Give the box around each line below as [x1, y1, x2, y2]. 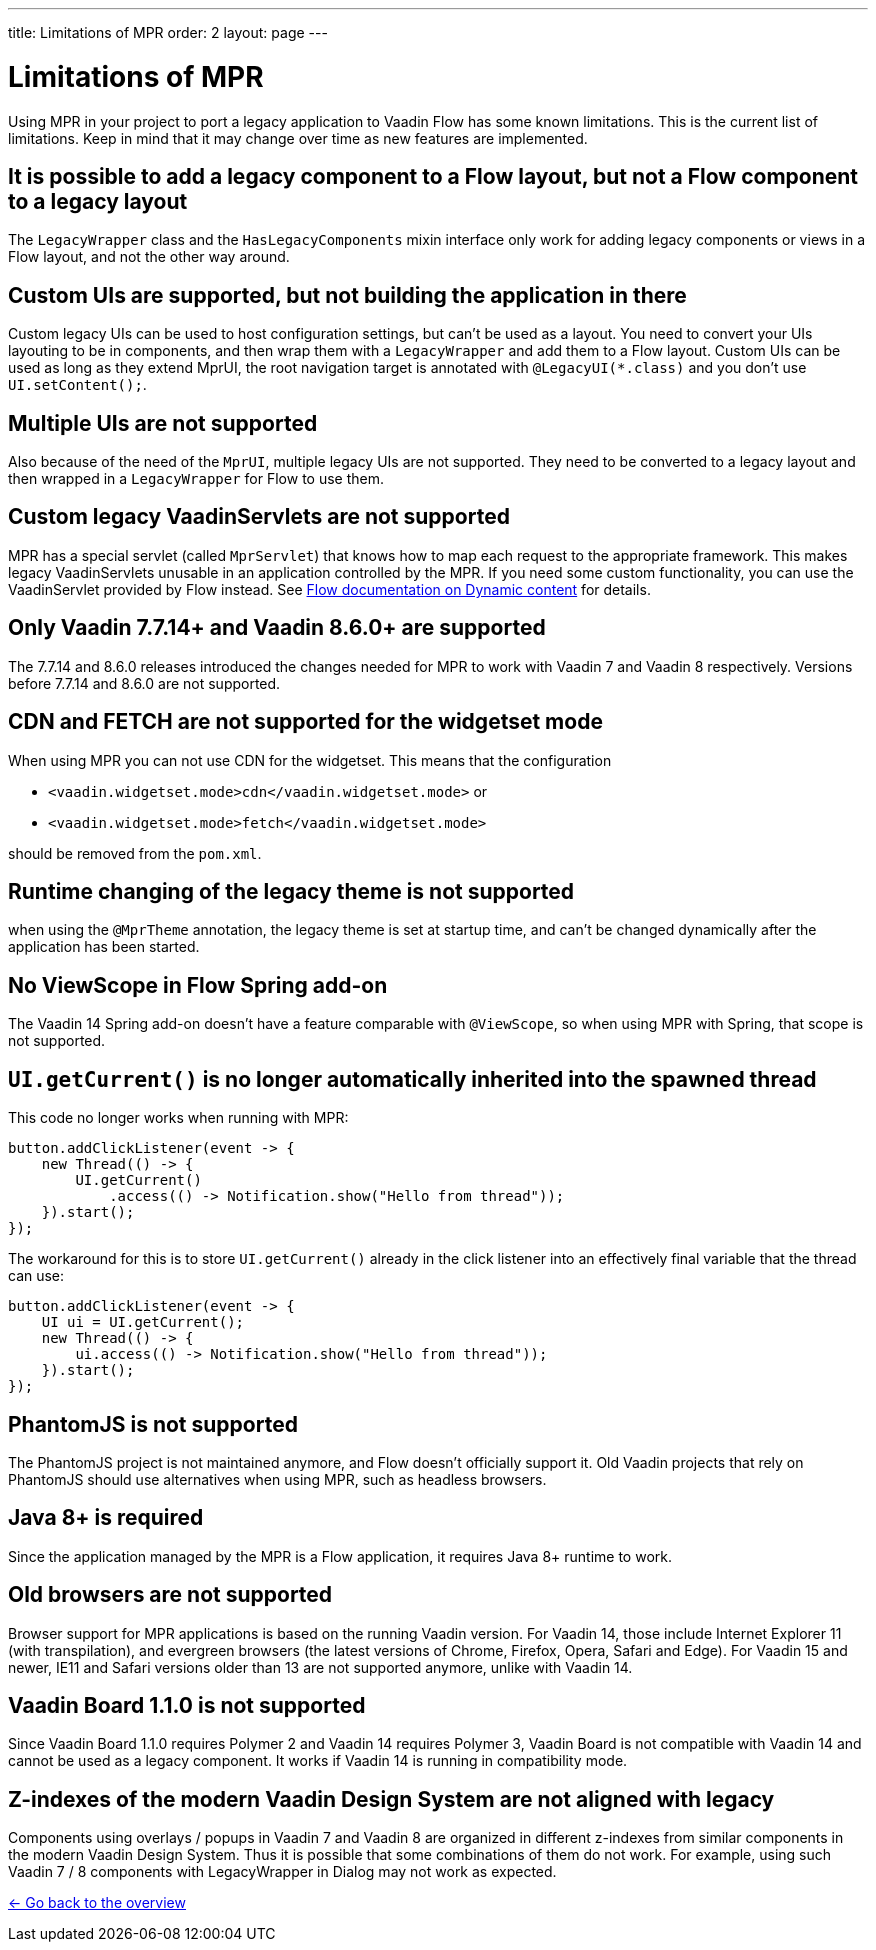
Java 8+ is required [8, 1505, 204, 1531]
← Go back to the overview [8, 1894, 186, 1912]
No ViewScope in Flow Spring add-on [8, 972, 388, 998]
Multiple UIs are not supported [8, 410, 318, 436]
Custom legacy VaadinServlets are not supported [8, 504, 510, 530]
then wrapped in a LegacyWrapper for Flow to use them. [8, 470, 384, 488]
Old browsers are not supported [8, 1582, 333, 1608]
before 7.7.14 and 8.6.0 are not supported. [8, 674, 281, 692]
